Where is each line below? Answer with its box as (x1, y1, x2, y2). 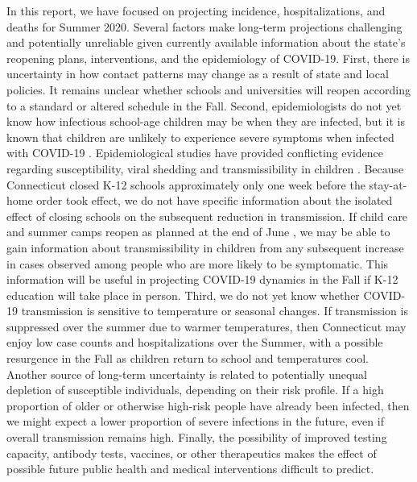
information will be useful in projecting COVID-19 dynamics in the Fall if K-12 (6, 271, 398, 288)
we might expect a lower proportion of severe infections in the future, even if (6, 413, 384, 430)
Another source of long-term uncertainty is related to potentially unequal (6, 365, 367, 382)
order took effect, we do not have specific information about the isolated (36, 192, 393, 209)
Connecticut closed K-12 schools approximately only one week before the (6, 176, 365, 193)
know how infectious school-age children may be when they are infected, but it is (6, 113, 405, 130)
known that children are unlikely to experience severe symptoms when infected (6, 128, 394, 145)
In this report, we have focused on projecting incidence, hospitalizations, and (6, 2, 386, 19)
